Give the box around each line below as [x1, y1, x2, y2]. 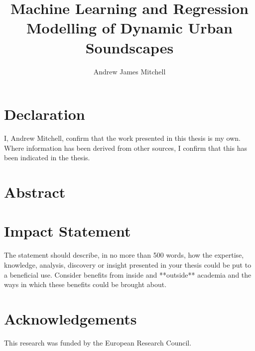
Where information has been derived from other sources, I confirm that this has [4, 142, 247, 153]
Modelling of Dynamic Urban [26, 17, 233, 38]
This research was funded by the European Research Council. [4, 337, 192, 348]
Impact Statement [4, 221, 131, 241]
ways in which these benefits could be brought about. [4, 279, 167, 290]
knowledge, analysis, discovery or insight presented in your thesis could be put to [4, 259, 252, 270]
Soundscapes [85, 37, 174, 57]
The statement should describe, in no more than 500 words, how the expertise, [4, 250, 244, 260]
